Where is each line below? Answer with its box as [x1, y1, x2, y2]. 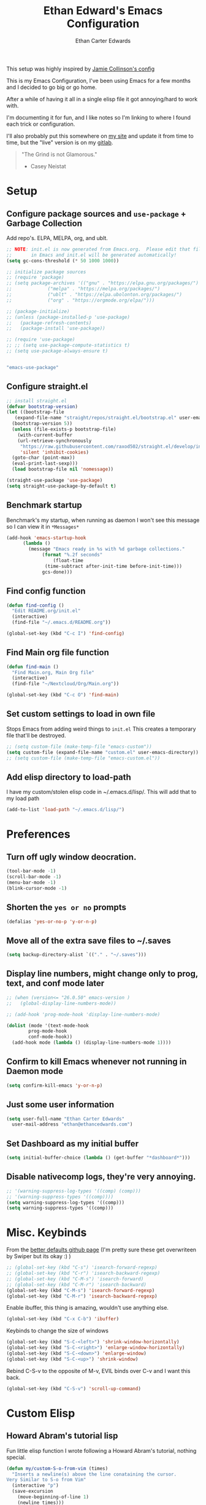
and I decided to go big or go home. [6, 84, 97, 91]
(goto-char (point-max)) [12, 455, 75, 461]
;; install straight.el [6, 397, 67, 404]
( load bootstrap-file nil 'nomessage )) [12, 466, 114, 473]
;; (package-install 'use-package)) [6, 325, 105, 332]
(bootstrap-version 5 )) [12, 421, 72, 427]
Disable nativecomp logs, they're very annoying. [6, 1172, 196, 1182]
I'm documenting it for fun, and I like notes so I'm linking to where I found [6, 114, 191, 121]
